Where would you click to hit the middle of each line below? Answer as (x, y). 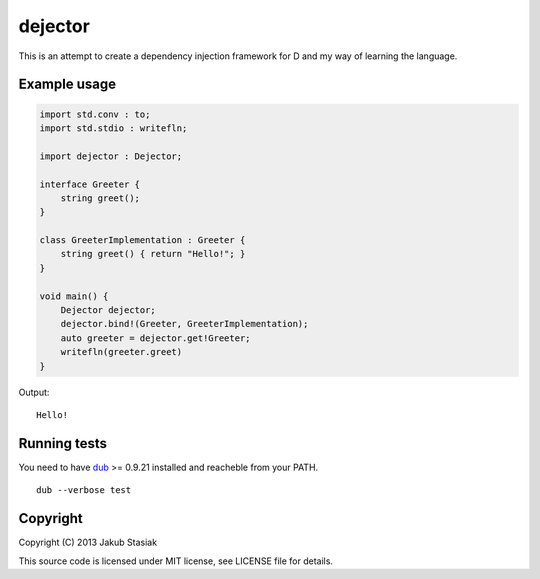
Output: (34, 392)
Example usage (67, 84)
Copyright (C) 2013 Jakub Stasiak (88, 542)
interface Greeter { (89, 184)
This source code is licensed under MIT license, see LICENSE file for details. (176, 561)
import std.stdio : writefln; (113, 128)
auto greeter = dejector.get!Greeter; (155, 338)
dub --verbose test (84, 490)
